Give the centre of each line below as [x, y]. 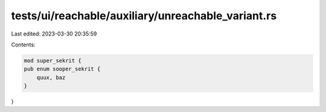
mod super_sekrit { [53, 61]
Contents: [23, 45]
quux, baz [51, 77]
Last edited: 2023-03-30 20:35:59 [54, 34]
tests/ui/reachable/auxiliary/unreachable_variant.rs [144, 16]
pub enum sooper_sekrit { [62, 69]
